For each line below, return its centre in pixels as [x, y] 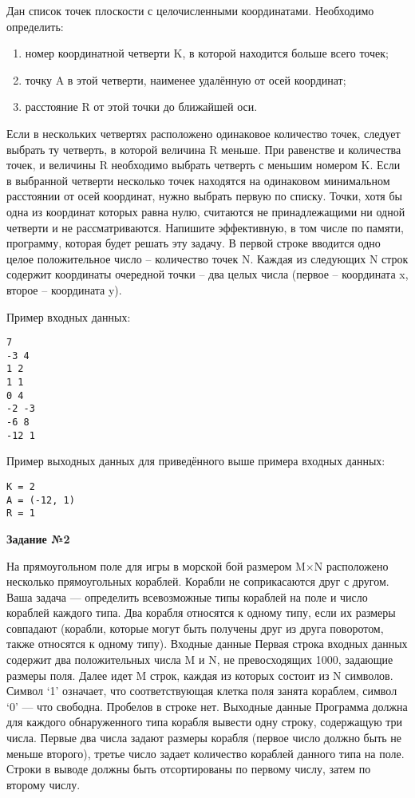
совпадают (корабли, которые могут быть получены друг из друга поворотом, [195, 628]
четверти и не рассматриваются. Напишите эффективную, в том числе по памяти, [205, 227]
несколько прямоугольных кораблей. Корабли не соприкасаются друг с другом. [198, 581]
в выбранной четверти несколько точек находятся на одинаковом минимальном [198, 180]
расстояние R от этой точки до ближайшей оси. [141, 107]
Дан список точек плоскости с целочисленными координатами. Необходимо [190, 10]
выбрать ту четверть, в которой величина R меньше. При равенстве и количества [204, 149]
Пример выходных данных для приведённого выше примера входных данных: [196, 461]
